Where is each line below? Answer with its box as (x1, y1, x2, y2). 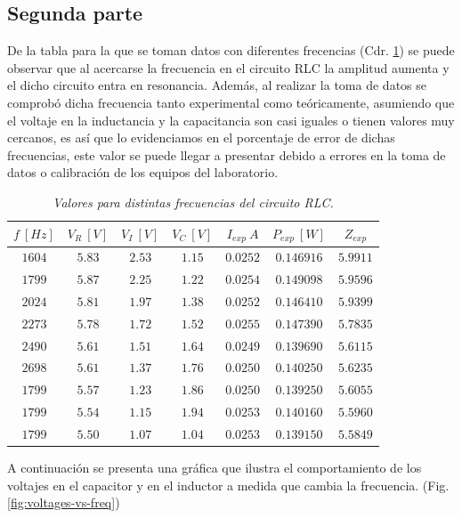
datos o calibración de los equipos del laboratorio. (7, 163, 279, 182)
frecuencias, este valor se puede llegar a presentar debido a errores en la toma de (7, 145, 446, 164)
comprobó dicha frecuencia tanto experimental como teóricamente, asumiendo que (7, 93, 455, 111)
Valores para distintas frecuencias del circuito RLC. (53, 192, 334, 211)
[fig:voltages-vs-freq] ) (7, 493, 120, 512)
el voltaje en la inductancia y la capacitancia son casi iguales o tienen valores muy (7, 110, 455, 129)
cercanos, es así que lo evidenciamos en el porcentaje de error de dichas (7, 128, 395, 147)
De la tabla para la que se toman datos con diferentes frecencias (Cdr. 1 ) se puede (7, 41, 455, 60)
